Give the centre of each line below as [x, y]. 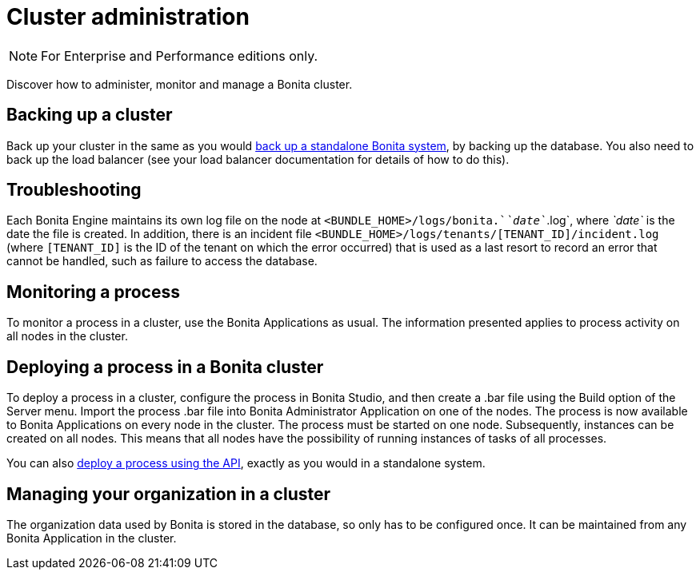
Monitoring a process [93, 292]
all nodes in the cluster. [67, 336]
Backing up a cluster [90, 115]
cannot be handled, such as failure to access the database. [162, 261]
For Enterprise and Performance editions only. [180, 56]
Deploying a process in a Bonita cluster [165, 367]
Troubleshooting [74, 190]
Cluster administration [128, 17]
